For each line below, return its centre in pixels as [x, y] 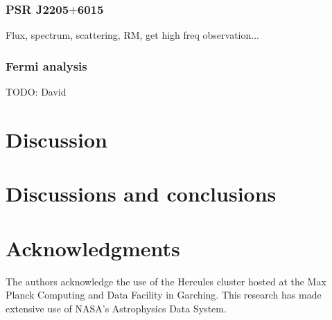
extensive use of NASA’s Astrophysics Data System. [116, 308]
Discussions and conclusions [141, 194]
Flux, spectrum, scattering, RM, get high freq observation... [132, 35]
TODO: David [36, 92]
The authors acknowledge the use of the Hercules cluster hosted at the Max [166, 281]
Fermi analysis [46, 65]
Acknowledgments [93, 248]
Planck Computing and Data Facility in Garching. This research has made [164, 295]
